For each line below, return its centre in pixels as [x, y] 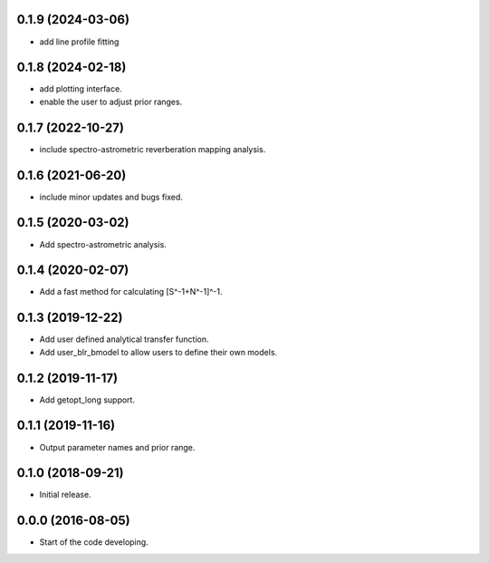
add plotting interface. [81, 89]
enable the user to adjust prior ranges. [111, 102]
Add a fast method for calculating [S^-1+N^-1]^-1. [131, 292]
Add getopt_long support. [87, 400]
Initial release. [65, 495]
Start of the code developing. [94, 542]
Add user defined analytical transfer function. [124, 339]
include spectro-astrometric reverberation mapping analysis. [153, 149]
